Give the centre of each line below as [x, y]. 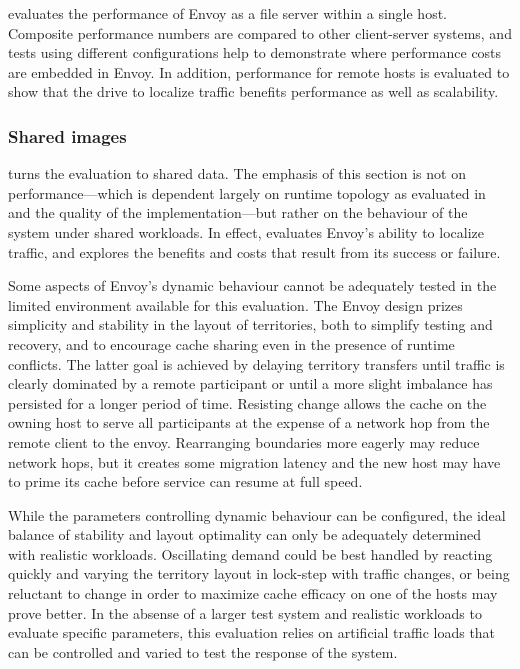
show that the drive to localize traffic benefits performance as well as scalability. [253, 91]
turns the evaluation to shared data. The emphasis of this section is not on [237, 173]
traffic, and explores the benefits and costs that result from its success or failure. [254, 251]
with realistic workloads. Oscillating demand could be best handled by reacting [250, 553]
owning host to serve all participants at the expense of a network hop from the [249, 422]
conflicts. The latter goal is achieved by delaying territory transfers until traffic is [256, 363]
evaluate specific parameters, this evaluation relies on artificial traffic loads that [252, 632]
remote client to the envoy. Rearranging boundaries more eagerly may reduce [244, 441]
